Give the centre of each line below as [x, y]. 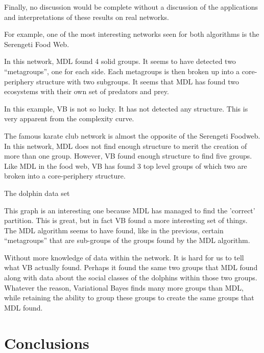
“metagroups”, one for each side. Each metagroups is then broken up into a [122, 71]
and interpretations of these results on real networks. [87, 17]
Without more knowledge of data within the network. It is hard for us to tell [124, 257]
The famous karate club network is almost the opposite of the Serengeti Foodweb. [132, 135]
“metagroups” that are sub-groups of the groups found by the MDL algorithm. [127, 240]
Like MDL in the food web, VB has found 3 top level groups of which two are [126, 166]
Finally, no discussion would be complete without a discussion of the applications [131, 7]
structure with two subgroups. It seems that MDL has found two [138, 81]
